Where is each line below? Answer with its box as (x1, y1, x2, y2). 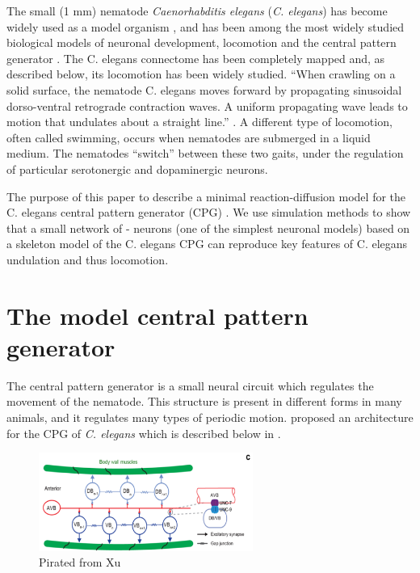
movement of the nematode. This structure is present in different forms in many (6, 393, 402, 410)
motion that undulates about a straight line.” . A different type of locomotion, (6, 113, 393, 130)
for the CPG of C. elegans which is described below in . (6, 424, 281, 441)
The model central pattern (6, 298, 309, 331)
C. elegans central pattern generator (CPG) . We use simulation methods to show (6, 204, 411, 221)
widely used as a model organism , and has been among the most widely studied (6, 18, 405, 35)
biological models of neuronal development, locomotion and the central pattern (6, 34, 397, 51)
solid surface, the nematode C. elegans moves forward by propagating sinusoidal (6, 81, 402, 98)
